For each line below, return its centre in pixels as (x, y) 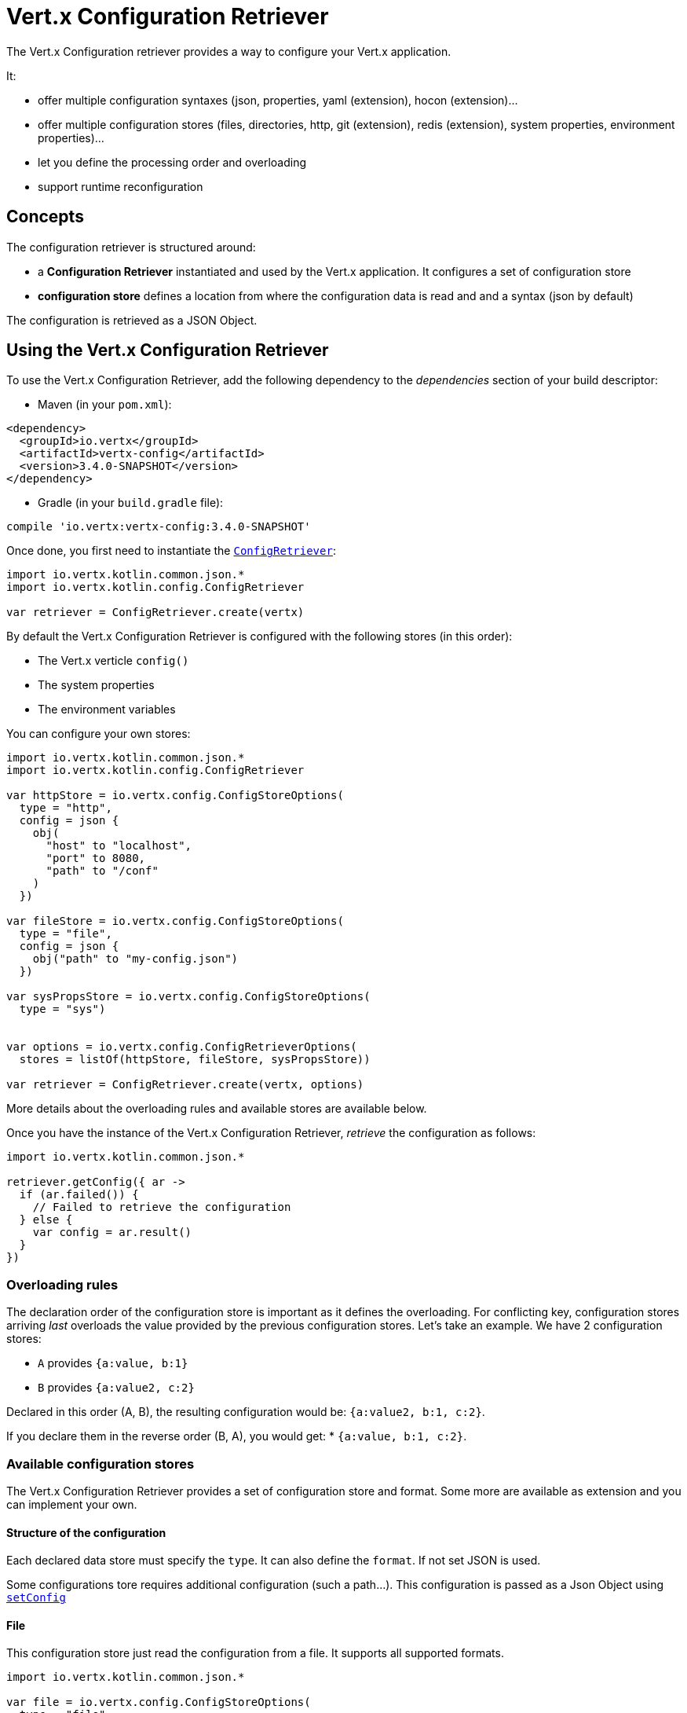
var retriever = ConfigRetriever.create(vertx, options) (185, 1085)
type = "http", (66, 808)
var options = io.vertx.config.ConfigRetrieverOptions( (182, 1047)
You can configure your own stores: (99, 734)
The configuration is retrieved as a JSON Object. (132, 320)
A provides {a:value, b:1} (113, 1363)
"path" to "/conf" (102, 871)
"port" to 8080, (96, 858)
